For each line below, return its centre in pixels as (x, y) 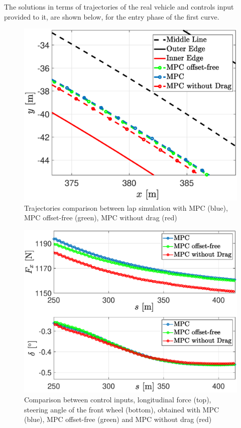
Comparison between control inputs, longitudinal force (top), (118, 399)
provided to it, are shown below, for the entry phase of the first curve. (112, 16)
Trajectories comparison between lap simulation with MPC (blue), (126, 207)
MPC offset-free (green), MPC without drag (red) (101, 218)
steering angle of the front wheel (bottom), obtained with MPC (122, 409)
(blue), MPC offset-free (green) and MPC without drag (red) (118, 419)
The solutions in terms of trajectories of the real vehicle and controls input (119, 7)
